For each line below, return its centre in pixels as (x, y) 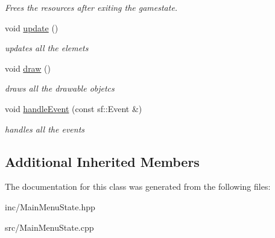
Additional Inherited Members (102, 161)
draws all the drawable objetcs (60, 88)
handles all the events (45, 129)
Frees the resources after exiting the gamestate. (91, 7)
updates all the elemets (47, 48)
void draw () (28, 68)
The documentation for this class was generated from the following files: (138, 186)
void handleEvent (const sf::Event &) (74, 108)
